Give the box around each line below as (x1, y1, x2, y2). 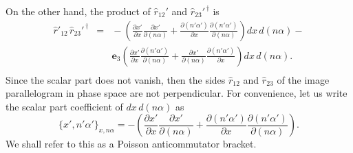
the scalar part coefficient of (6, 99, 123, 113)
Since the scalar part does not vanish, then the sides (6, 72, 226, 86)
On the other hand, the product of (6, 4, 151, 18)
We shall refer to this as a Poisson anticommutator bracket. (6, 137, 257, 151)
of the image (277, 72, 330, 86)
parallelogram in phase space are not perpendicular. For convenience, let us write (6, 86, 347, 100)
